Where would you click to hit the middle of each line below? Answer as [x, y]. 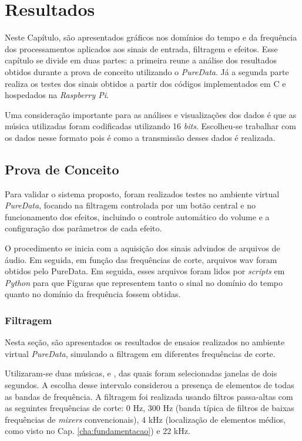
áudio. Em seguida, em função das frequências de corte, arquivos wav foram [141, 259]
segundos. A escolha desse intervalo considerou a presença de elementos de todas [150, 385]
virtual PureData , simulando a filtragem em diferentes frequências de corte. [140, 353]
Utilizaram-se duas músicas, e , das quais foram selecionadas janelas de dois [141, 373]
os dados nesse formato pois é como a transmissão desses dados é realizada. [140, 137]
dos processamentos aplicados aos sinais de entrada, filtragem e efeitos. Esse [141, 48]
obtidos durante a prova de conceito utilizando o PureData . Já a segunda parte [147, 71]
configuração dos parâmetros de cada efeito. [83, 228]
